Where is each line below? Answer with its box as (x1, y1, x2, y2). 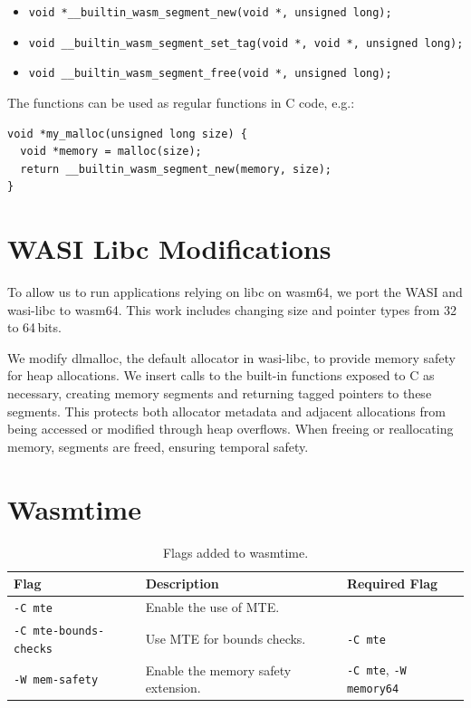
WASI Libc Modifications (7, 230, 332, 267)
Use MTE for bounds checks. (145, 628, 306, 647)
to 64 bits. (7, 318, 62, 337)
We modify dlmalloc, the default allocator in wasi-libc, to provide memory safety (7, 348, 456, 367)
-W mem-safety (14, 674, 99, 687)
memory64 (346, 683, 399, 696)
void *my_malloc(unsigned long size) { (7, 127, 247, 140)
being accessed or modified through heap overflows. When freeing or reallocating (7, 419, 454, 438)
